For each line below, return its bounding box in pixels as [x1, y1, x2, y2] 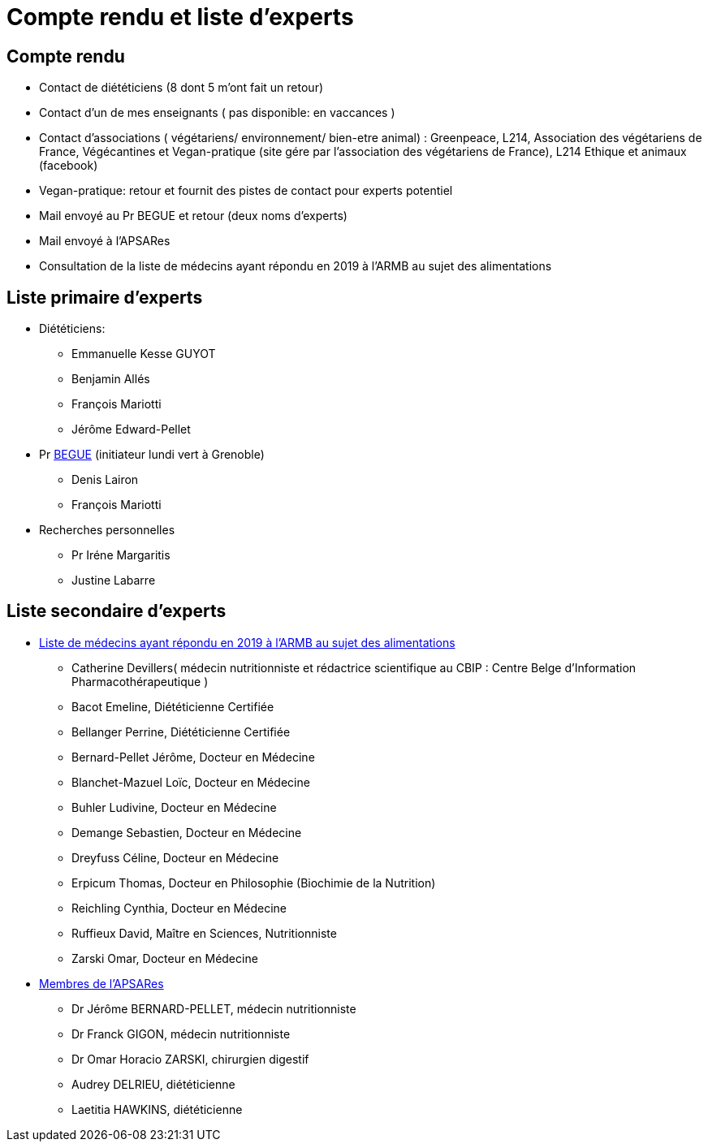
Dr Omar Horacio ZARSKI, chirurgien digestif [71, 1051, 309, 1066]
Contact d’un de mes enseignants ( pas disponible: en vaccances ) [39, 106, 395, 120]
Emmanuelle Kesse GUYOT [71, 347, 216, 361]
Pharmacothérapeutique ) [71, 674, 209, 688]
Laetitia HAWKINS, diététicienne [71, 1102, 243, 1116]
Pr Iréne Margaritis [71, 548, 171, 563]
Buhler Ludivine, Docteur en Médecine [71, 800, 277, 814]
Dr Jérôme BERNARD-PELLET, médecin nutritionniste [71, 1001, 356, 1016]
